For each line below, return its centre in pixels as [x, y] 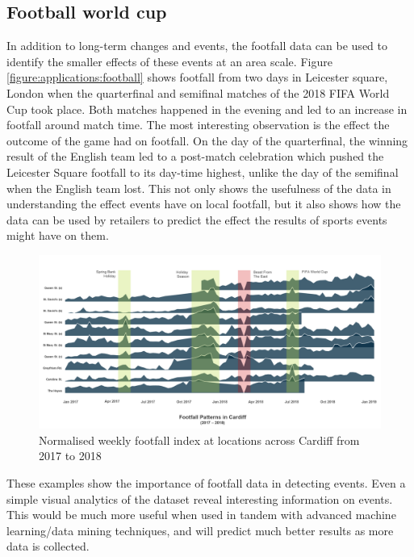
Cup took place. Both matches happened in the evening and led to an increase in [207, 109]
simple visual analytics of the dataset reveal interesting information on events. [200, 498]
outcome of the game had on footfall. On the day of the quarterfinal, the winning [207, 140]
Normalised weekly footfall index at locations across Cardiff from [199, 440]
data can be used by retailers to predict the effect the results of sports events [197, 219]
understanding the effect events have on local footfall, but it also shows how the [204, 204]
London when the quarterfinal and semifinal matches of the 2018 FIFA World [198, 92]
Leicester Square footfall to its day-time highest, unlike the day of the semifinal [203, 172]
